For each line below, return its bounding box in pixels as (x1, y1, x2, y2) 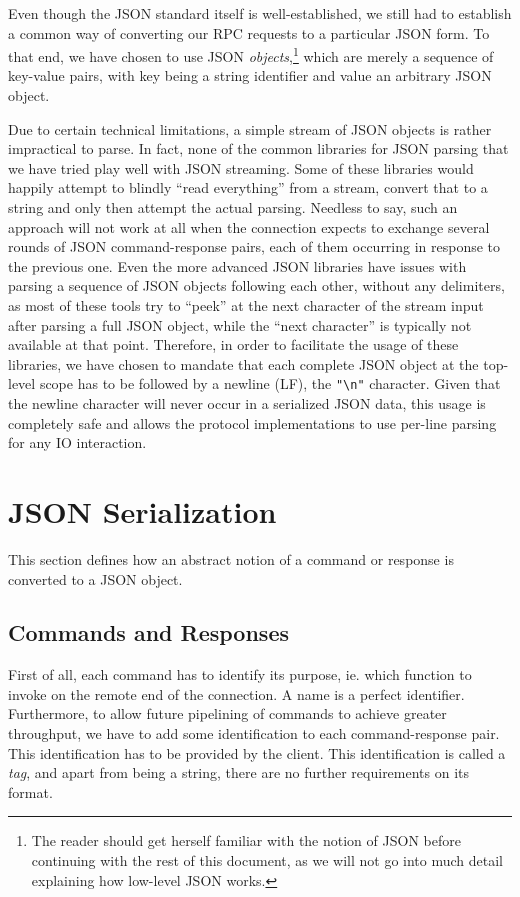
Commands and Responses (8, 617, 289, 648)
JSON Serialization (8, 490, 277, 531)
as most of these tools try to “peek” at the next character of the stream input (8, 294, 484, 315)
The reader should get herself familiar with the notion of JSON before (31, 830, 461, 851)
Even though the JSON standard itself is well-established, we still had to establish (8, 3, 512, 23)
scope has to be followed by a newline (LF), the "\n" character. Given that (39, 373, 501, 394)
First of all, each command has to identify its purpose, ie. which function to (8, 664, 472, 685)
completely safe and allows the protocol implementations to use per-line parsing (8, 412, 497, 433)
